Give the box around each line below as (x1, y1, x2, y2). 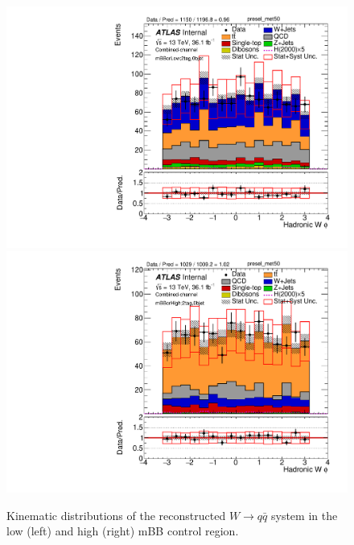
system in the (270, 506, 338, 523)
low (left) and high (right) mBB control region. (6, 522, 239, 539)
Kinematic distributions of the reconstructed (6, 506, 226, 523)
